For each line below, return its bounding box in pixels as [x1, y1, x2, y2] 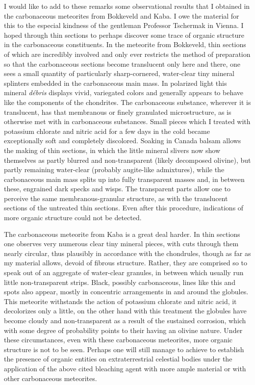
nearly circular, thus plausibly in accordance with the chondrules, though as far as [4, 248, 251, 258]
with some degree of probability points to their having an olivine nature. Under [4, 325, 243, 335]
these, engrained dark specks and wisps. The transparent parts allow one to [4, 183, 230, 194]
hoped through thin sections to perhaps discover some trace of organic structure [4, 29, 244, 40]
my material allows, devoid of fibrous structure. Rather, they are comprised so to [4, 257, 247, 268]
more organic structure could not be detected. [4, 212, 142, 223]
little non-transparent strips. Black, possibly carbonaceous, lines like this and [4, 277, 235, 287]
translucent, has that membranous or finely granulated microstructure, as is [4, 106, 231, 117]
